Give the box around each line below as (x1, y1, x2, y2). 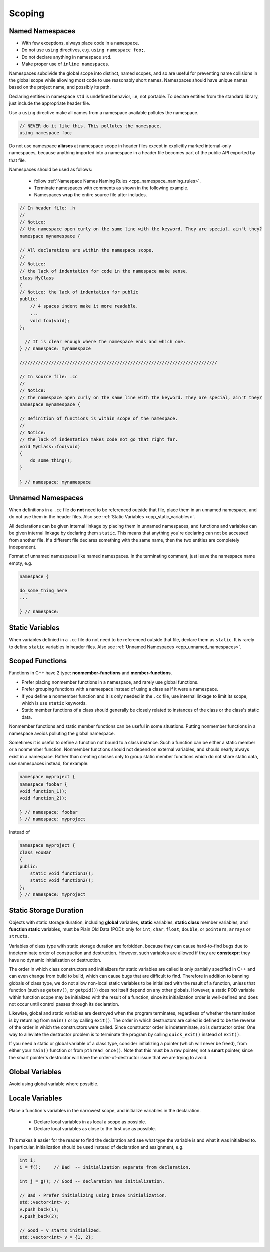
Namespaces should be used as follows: (9, 166, 92, 173)
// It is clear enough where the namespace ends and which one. (25, 339, 186, 344)
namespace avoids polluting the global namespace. (9, 730, 115, 736)
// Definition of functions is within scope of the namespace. (19, 415, 178, 421)
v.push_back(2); (19, 1214, 60, 1219)
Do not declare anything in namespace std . (21, 54, 112, 60)
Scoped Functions (9, 657, 67, 665)
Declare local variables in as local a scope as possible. (34, 1119, 147, 1125)
